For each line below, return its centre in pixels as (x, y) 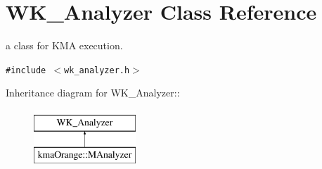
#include (26, 70)
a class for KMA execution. (64, 45)
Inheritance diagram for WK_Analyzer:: (93, 93)
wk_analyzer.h (97, 70)
